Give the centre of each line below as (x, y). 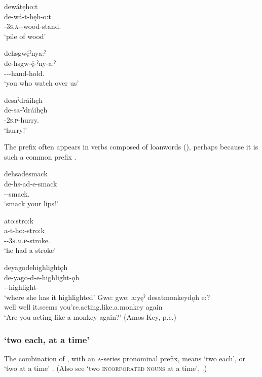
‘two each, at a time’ (47, 339)
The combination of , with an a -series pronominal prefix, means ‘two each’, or (125, 358)
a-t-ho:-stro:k (24, 230)
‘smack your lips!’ (31, 203)
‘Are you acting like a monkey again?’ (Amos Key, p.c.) (90, 317)
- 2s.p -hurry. (22, 119)
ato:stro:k (19, 220)
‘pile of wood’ (25, 36)
